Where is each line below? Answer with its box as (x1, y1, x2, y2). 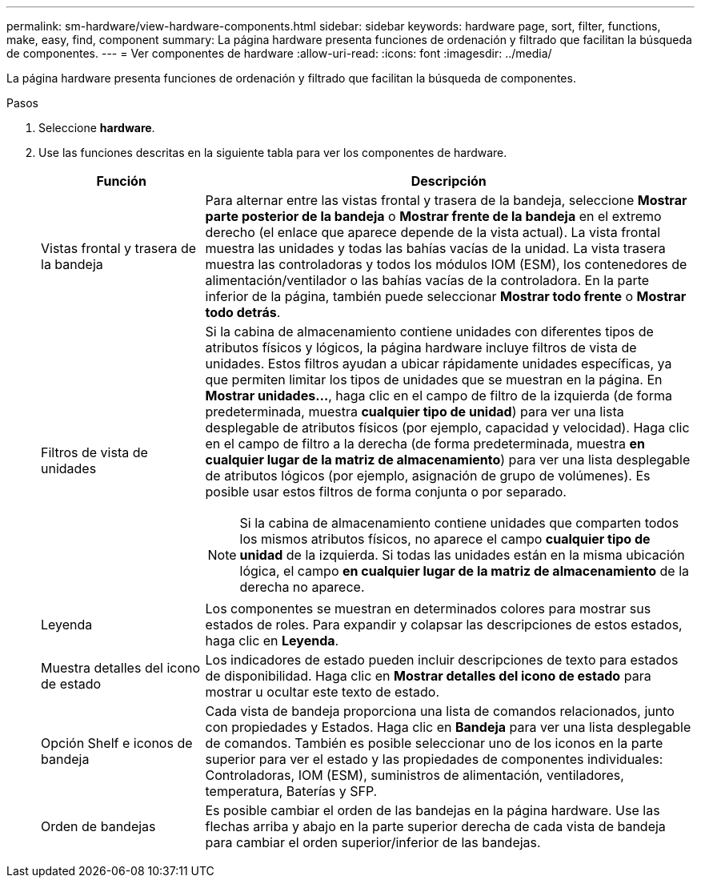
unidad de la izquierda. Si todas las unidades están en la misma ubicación (239, 547, 685, 563)
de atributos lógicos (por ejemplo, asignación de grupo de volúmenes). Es (205, 468, 651, 484)
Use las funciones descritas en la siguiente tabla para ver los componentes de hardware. (38, 146, 507, 159)
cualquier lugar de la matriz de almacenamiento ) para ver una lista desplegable (205, 452, 691, 468)
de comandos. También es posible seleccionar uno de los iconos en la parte (205, 735, 663, 751)
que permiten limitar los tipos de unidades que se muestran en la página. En (205, 372, 663, 388)
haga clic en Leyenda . (205, 633, 339, 649)
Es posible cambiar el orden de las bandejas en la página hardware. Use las (205, 802, 660, 818)
